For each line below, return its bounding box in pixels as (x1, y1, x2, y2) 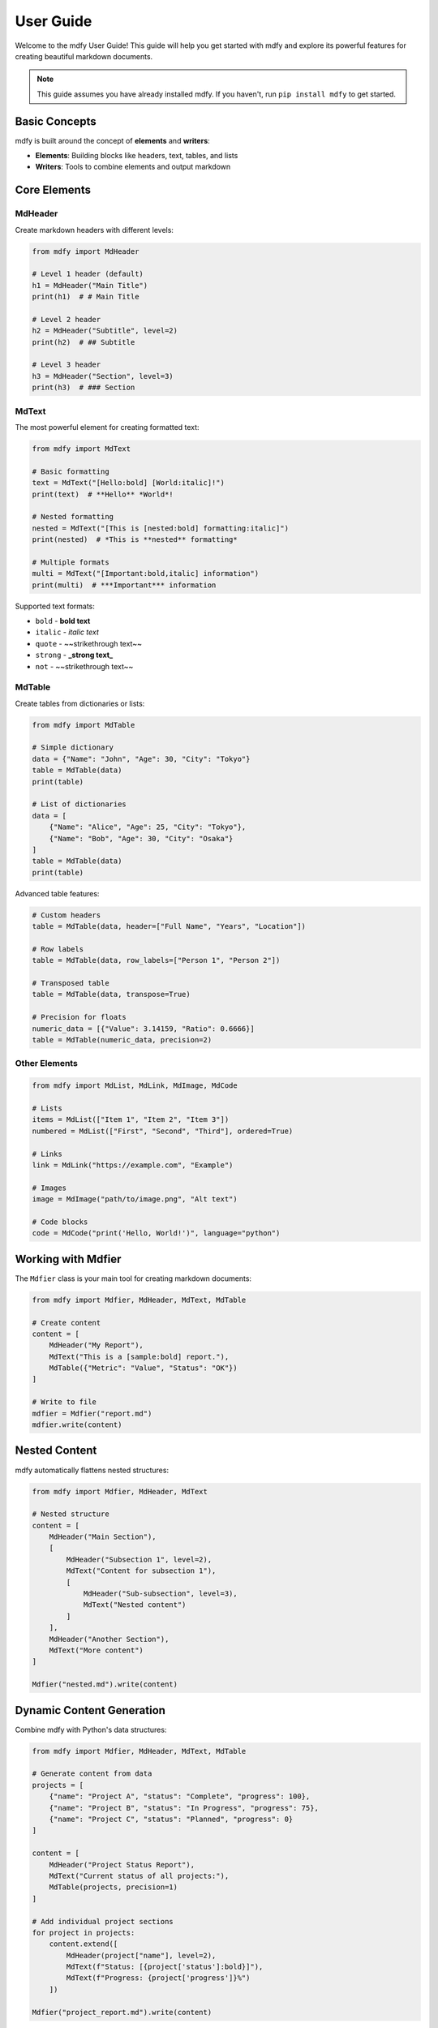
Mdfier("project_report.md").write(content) (32, 2008, 213, 2017)
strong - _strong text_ (35, 650, 114, 660)
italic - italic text (35, 627, 99, 637)
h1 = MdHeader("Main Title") (32, 281, 148, 290)
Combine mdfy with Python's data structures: (15, 1725, 167, 1734)
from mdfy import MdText (32, 444, 131, 453)
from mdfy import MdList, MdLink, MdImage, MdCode (32, 1081, 238, 1090)
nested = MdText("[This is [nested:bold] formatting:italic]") (32, 523, 290, 533)
